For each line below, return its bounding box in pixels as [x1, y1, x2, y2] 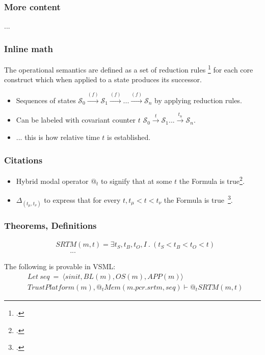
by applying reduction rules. [154, 94, 242, 105]
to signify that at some [101, 175, 172, 186]
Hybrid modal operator [16, 175, 89, 186]
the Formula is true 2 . [179, 174, 245, 186]
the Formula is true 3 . [164, 193, 233, 205]
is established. [107, 132, 151, 143]
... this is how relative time [16, 132, 100, 143]
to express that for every [44, 194, 121, 205]
